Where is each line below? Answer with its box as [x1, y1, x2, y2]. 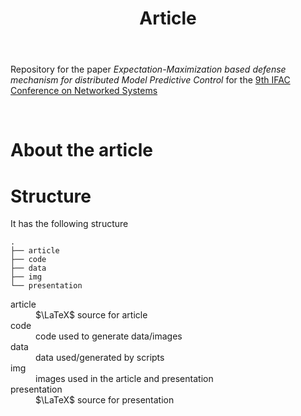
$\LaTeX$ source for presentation [35, 394, 175, 406]
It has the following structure [10, 218, 129, 230]
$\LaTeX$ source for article [35, 309, 148, 321]
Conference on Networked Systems [10, 85, 158, 97]
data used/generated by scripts [35, 352, 165, 364]
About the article [10, 139, 153, 162]
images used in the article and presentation [35, 373, 214, 385]
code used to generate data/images [35, 330, 183, 342]
